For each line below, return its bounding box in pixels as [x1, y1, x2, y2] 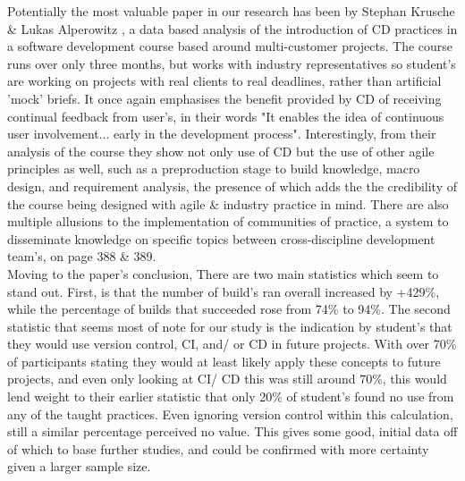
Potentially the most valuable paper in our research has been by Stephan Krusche [7, 2, 455, 20]
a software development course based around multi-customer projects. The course [7, 37, 453, 55]
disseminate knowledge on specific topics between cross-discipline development [7, 229, 435, 248]
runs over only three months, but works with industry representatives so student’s [7, 54, 456, 72]
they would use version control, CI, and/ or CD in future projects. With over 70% [7, 334, 457, 353]
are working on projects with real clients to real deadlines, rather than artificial [7, 72, 442, 90]
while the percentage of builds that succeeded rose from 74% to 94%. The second [7, 300, 451, 318]
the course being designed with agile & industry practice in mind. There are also [7, 194, 449, 213]
